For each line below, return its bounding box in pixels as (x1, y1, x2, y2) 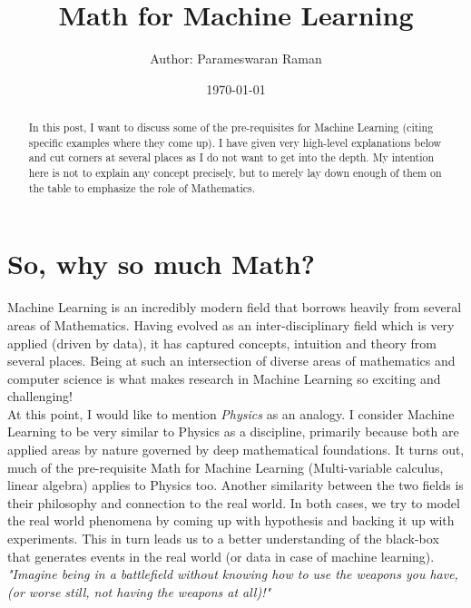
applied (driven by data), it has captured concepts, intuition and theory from (7, 333, 437, 352)
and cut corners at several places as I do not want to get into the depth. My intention (28, 150, 435, 165)
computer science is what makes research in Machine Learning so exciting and (7, 368, 441, 387)
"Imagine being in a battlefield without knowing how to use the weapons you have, (7, 564, 458, 583)
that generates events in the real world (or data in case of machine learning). (7, 546, 435, 565)
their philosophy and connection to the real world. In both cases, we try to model (7, 493, 460, 512)
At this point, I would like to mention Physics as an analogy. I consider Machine (7, 404, 455, 423)
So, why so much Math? (7, 245, 315, 282)
